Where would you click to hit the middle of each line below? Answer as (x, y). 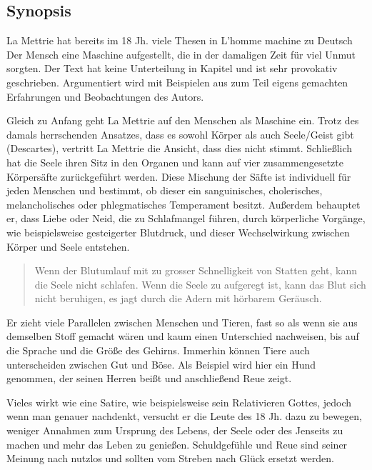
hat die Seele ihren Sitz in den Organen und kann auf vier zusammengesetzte (175, 162)
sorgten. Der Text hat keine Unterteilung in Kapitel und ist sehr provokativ (172, 68)
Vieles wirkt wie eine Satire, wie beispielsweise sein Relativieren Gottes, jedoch (179, 402)
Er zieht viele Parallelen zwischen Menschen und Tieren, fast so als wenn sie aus (182, 322)
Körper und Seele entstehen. (68, 246)
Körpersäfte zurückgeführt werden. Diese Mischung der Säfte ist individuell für (179, 176)
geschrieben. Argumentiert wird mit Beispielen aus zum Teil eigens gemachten (177, 82)
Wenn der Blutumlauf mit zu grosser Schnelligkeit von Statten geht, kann (196, 270)
